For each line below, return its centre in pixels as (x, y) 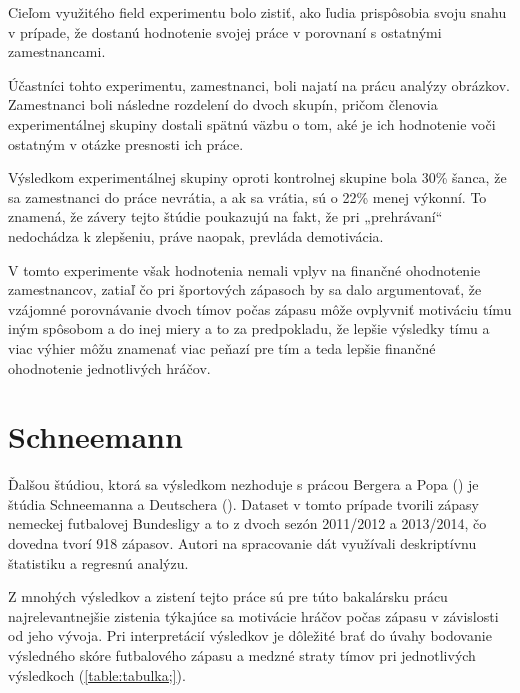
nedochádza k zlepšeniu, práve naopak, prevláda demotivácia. (196, 235)
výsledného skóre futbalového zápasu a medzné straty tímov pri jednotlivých (242, 654)
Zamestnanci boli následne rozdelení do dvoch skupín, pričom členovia (223, 104)
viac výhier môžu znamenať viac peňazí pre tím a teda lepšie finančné (222, 347)
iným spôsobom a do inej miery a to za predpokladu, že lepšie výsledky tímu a (249, 328)
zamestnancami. (57, 51)
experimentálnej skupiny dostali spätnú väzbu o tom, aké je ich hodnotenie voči (252, 123)
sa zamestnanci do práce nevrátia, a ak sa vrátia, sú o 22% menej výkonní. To (247, 196)
